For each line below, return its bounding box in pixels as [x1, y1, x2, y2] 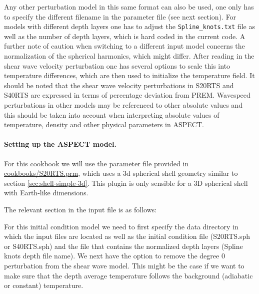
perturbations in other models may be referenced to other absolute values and [4, 100, 242, 110]
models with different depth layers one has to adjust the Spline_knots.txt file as [4, 21, 255, 32]
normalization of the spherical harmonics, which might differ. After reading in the [4, 51, 254, 61]
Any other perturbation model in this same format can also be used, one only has [4, 2, 254, 12]
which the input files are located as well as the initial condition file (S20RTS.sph [4, 231, 250, 241]
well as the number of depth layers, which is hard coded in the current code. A [4, 31, 245, 41]
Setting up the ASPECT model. [4, 139, 116, 149]
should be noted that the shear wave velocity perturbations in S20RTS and [4, 80, 234, 90]
